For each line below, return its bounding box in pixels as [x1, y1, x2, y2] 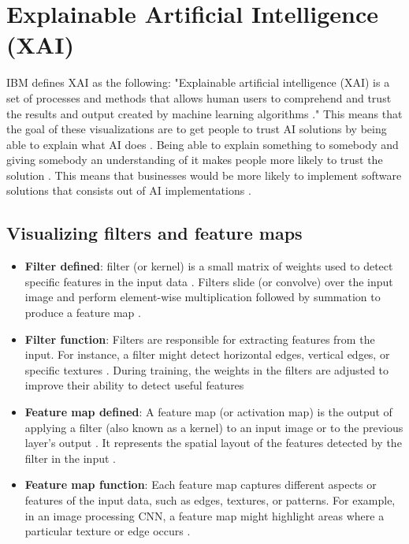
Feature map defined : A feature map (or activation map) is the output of [24, 404, 392, 420]
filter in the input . [24, 449, 116, 466]
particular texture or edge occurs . [24, 523, 191, 539]
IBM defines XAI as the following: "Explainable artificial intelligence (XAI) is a [6, 74, 390, 91]
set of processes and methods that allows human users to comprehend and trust [6, 89, 392, 106]
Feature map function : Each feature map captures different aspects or [24, 476, 377, 493]
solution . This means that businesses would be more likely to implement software [6, 166, 402, 183]
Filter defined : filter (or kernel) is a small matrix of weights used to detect [24, 258, 393, 274]
